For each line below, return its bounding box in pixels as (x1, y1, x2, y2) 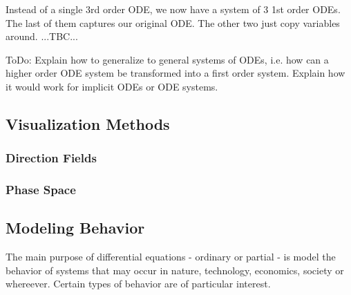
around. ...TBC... (6, 29, 78, 44)
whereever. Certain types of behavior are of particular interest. (6, 276, 271, 291)
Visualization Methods (6, 113, 170, 134)
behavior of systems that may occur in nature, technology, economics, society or (6, 263, 344, 277)
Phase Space (6, 181, 76, 198)
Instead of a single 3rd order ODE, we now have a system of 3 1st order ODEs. (6, 2, 341, 16)
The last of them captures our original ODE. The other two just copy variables (6, 15, 340, 30)
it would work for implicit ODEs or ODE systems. (6, 79, 218, 93)
